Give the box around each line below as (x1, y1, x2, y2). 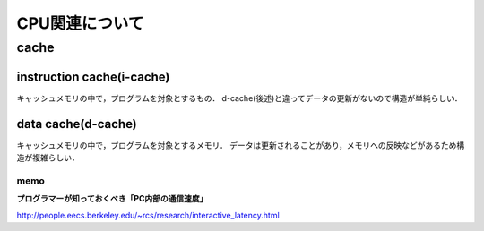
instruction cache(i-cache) (16, 69, 170, 84)
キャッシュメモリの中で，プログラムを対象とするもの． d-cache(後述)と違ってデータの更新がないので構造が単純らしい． (16, 92, 463, 103)
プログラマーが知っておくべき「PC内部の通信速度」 (16, 193, 208, 204)
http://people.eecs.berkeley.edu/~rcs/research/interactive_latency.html (16, 210, 280, 220)
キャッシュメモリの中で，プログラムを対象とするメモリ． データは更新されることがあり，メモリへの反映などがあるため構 (16, 140, 465, 150)
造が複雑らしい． (16, 152, 80, 163)
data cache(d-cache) (16, 116, 138, 132)
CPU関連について (16, 13, 144, 33)
